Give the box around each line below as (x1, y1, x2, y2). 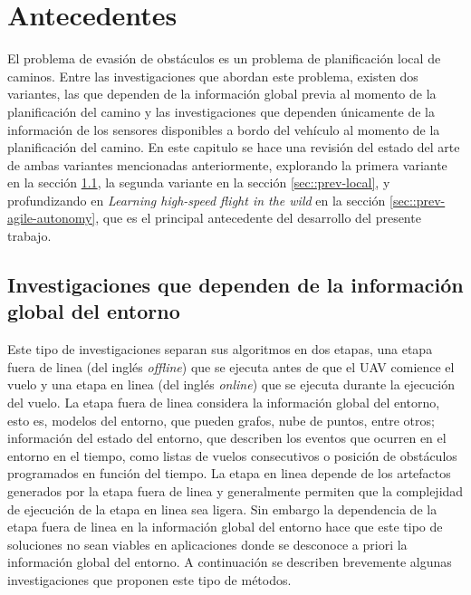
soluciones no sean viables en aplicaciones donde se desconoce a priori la (7, 534, 408, 553)
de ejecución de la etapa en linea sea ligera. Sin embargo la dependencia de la (7, 499, 437, 518)
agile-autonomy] (7, 208, 96, 227)
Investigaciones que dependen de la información (7, 271, 464, 299)
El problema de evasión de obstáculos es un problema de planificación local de (7, 49, 441, 68)
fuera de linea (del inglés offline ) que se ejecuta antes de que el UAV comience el (7, 357, 455, 376)
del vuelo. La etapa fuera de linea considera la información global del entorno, (7, 393, 440, 412)
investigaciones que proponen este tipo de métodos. (7, 570, 292, 589)
